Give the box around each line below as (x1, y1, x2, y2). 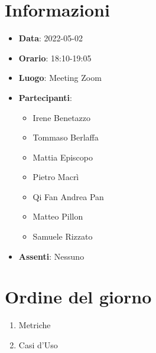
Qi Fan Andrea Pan (32, 190, 104, 202)
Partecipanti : (18, 91, 72, 103)
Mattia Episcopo (32, 151, 93, 163)
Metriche (18, 319, 51, 331)
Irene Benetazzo (32, 111, 91, 123)
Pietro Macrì (32, 171, 79, 183)
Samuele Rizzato (32, 230, 93, 243)
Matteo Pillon (32, 210, 83, 223)
